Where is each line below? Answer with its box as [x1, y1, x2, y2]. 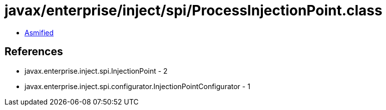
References [5, 45, 63, 58]
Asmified [25, 28, 54, 37]
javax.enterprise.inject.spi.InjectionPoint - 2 [25, 66, 168, 75]
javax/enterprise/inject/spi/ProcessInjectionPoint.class [5, 2, 382, 19]
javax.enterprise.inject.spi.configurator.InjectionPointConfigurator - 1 [25, 82, 250, 91]
